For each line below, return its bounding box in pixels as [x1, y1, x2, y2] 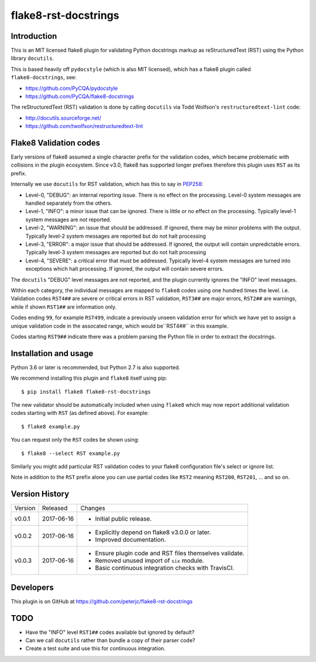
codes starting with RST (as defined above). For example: [11, 410, 149, 417]
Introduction [11, 31, 57, 41]
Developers [11, 582, 54, 592]
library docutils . [11, 55, 54, 62]
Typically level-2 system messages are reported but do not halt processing [25, 232, 206, 239]
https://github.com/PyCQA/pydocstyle [25, 85, 118, 92]
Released [42, 504, 68, 512]
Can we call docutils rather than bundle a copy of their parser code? [25, 637, 195, 644]
